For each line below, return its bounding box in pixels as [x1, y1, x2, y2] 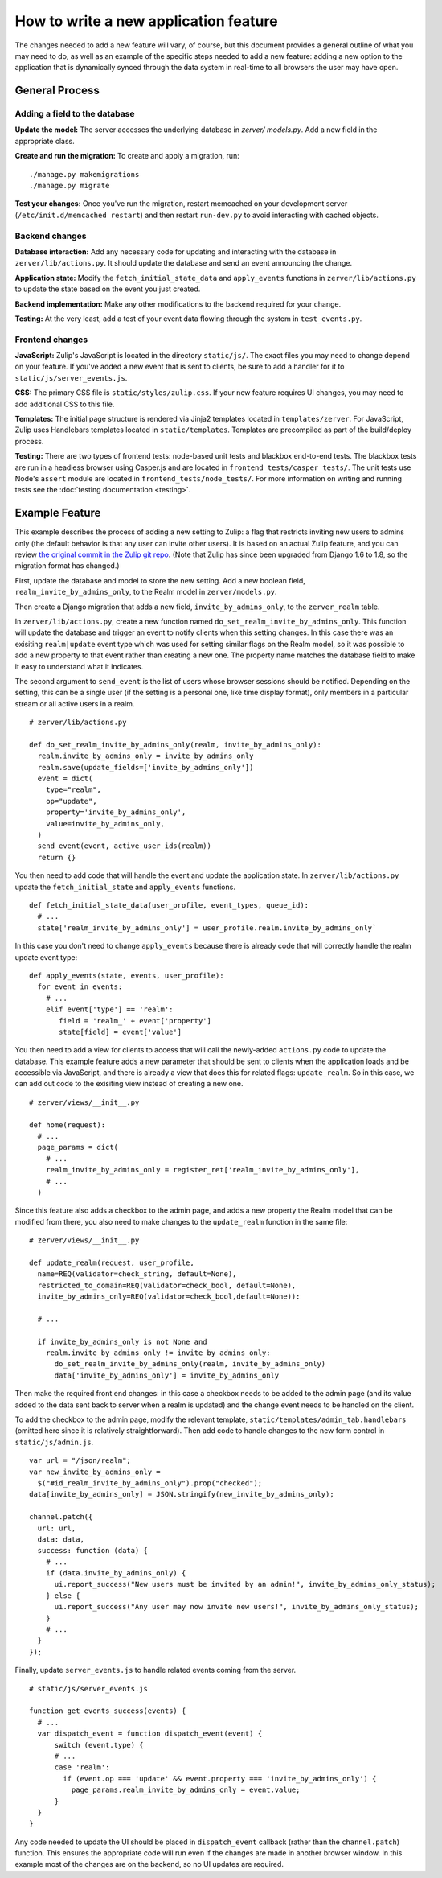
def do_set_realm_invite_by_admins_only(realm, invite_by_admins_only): [29, 740, 321, 749]
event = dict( [37, 774, 93, 784]
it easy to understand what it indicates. [14, 661, 144, 671]
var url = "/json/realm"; [29, 1456, 132, 1465]
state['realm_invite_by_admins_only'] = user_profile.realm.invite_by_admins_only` [37, 923, 377, 933]
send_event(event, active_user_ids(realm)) [37, 842, 212, 850]
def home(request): [29, 1120, 106, 1130]
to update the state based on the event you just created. [14, 284, 201, 294]
